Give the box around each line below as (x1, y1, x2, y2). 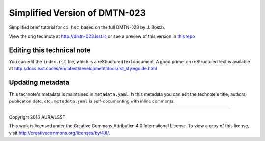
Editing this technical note (9, 46, 91, 54)
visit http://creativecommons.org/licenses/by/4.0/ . (9, 130, 110, 136)
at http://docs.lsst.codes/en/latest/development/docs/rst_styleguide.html (9, 66, 157, 72)
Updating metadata (9, 79, 70, 87)
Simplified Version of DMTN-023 (9, 7, 146, 18)
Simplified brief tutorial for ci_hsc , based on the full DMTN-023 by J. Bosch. (9, 24, 165, 30)
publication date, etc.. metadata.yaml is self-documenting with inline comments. (9, 98, 175, 104)
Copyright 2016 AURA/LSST (9, 114, 66, 120)
